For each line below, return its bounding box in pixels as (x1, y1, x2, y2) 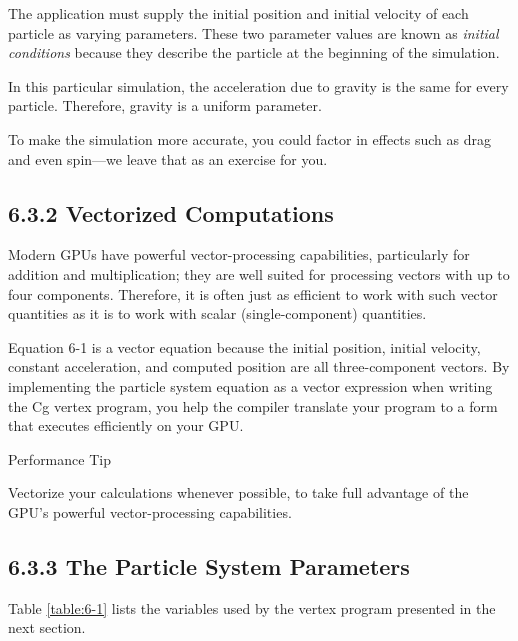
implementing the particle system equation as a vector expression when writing (8, 375, 493, 396)
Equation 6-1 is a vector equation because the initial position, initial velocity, (8, 336, 481, 357)
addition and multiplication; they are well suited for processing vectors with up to (8, 263, 510, 284)
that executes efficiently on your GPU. (8, 415, 244, 436)
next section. (8, 617, 86, 638)
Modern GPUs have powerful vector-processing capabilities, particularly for (8, 244, 470, 265)
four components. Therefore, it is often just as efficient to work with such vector (8, 283, 498, 304)
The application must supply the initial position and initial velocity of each (8, 3, 469, 23)
